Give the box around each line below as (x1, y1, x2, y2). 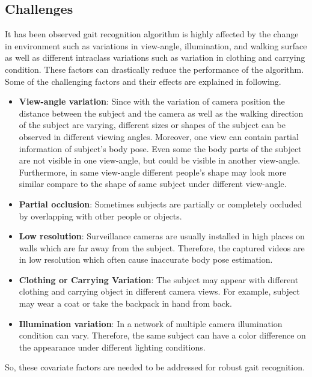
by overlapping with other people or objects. (19, 209, 182, 222)
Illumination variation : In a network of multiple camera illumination (19, 317, 283, 329)
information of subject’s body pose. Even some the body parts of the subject (19, 142, 302, 155)
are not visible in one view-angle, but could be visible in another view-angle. (19, 154, 301, 167)
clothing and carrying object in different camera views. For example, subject (19, 285, 300, 298)
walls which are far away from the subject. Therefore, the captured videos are (19, 241, 305, 254)
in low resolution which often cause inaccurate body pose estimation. (19, 253, 273, 266)
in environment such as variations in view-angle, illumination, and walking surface (5, 39, 307, 52)
